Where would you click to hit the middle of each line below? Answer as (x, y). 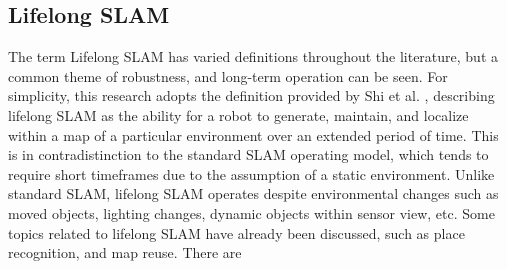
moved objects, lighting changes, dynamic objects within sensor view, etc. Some (251, 212)
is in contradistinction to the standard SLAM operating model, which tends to (248, 154)
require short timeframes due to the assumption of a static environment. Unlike (251, 173)
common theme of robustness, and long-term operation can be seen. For (228, 75)
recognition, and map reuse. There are (125, 252)
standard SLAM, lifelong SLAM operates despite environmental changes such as (253, 193)
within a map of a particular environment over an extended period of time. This (253, 134)
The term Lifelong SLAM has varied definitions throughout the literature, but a (253, 56)
